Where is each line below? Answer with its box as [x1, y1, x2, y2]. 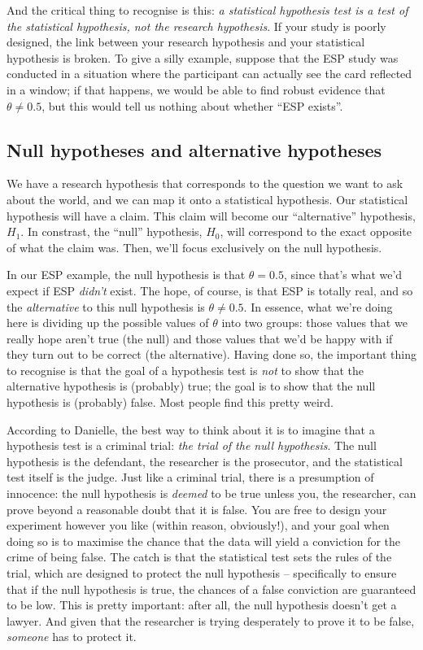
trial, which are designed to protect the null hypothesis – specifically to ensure [7, 565, 397, 582]
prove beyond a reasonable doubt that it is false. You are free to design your [7, 500, 387, 517]
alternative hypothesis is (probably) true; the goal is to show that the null [7, 377, 376, 395]
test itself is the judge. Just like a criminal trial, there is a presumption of [7, 469, 374, 486]
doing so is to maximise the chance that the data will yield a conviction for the [7, 532, 401, 549]
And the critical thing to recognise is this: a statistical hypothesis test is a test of [7, 2, 408, 18]
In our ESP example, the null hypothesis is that [7, 266, 246, 283]
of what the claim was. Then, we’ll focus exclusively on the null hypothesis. [7, 238, 382, 255]
